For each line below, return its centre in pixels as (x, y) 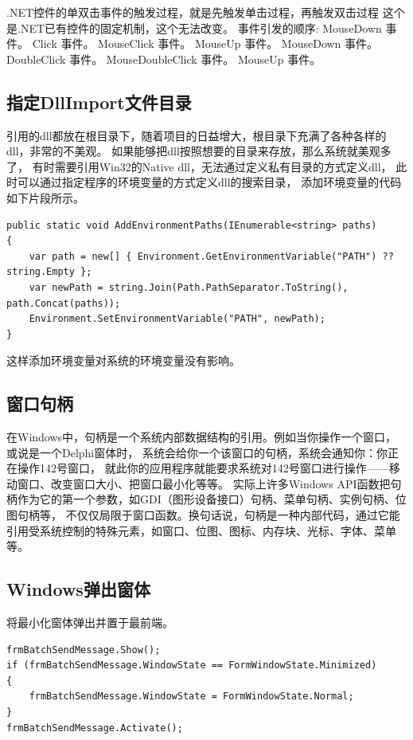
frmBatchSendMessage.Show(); (84, 650)
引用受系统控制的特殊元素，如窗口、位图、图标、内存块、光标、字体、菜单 (201, 530)
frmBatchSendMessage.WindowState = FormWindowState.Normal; (191, 697)
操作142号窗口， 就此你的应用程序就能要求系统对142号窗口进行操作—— (203, 468)
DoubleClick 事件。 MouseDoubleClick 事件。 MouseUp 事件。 (164, 59)
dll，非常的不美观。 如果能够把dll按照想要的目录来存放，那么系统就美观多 (199, 151)
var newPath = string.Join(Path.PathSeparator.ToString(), (189, 287)
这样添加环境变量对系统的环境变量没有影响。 (123, 360)
